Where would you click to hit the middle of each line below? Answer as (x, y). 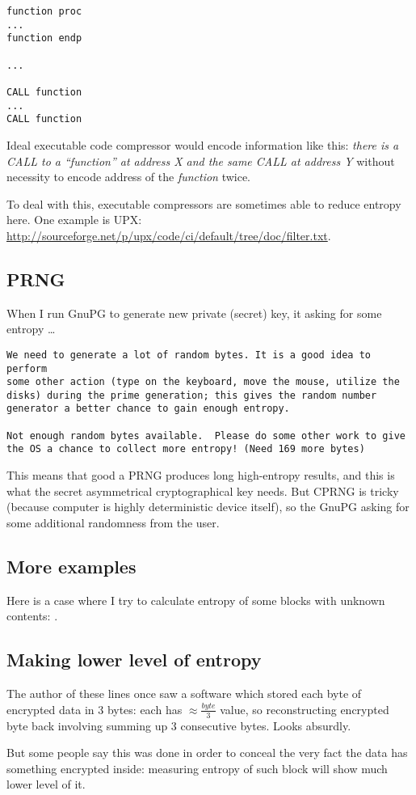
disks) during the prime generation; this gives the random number (192, 395)
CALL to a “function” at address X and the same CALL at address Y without (201, 161)
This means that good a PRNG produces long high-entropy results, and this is (201, 475)
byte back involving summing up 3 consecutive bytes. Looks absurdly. (179, 725)
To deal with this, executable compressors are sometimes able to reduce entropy (204, 203)
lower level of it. (46, 784)
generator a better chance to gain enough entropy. (148, 409)
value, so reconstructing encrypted (305, 709)
